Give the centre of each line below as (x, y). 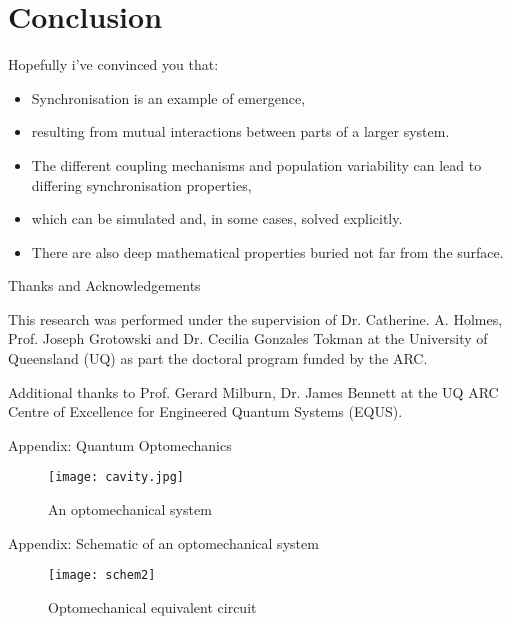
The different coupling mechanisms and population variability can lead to (256, 164)
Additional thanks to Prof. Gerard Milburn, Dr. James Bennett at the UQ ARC (253, 391)
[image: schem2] (102, 575)
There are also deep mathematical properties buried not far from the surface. (267, 251)
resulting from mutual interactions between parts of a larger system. (240, 131)
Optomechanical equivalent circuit (152, 606)
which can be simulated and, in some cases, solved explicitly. (217, 218)
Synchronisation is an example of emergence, (168, 97)
